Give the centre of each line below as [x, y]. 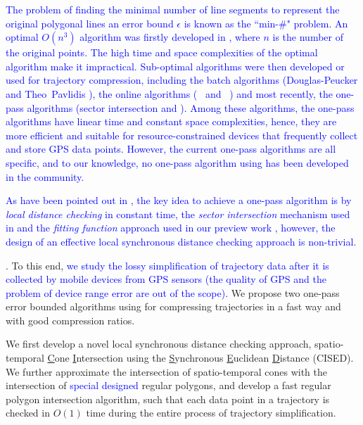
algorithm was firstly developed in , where [170, 37]
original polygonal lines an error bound [90, 23]
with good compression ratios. [70, 320]
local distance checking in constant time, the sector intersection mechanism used [178, 214]
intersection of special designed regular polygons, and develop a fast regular [168, 385]
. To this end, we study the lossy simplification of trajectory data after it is [167, 265]
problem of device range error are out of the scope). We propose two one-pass [173, 292]
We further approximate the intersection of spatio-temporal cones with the [166, 371]
